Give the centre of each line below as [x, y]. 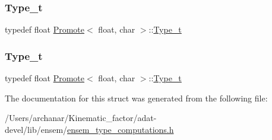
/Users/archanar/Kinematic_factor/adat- [81, 118]
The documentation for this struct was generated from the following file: [136, 98]
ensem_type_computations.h [121, 129]
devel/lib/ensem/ [36, 129]
